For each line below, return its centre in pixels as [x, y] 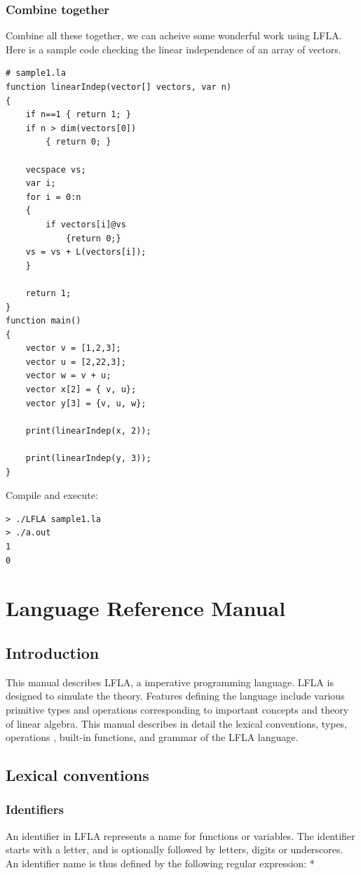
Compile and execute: [52, 495]
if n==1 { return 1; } [78, 115]
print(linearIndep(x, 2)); [88, 430]
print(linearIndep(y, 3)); [88, 459]
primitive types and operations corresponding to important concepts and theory [177, 709]
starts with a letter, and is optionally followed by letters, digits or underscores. [175, 849]
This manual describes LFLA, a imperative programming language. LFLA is [170, 682]
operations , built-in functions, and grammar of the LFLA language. [152, 737]
